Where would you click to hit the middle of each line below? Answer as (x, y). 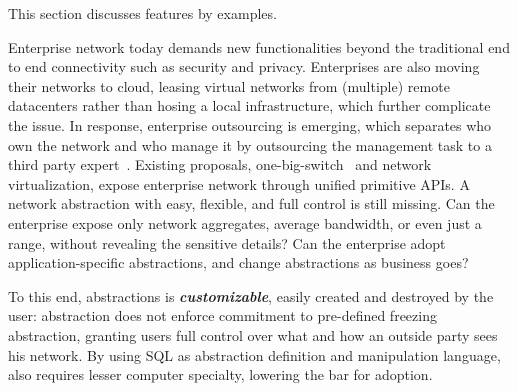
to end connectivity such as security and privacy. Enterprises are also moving (244, 66)
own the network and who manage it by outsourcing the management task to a (250, 144)
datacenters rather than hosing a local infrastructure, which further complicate (249, 105)
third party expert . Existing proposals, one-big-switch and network (220, 164)
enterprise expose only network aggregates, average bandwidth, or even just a (245, 222)
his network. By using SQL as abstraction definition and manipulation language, (254, 354)
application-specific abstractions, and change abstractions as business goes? (238, 262)
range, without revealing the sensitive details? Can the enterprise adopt (227, 242)
